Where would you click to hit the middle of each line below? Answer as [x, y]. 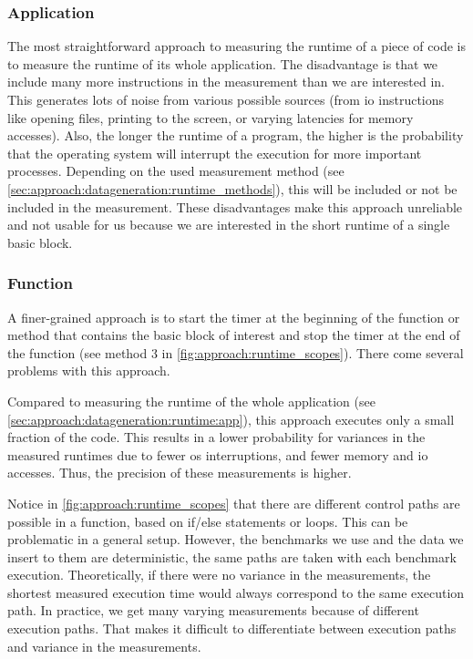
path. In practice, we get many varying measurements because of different [213, 610]
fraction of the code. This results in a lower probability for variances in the [216, 437]
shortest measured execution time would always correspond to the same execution [236, 592]
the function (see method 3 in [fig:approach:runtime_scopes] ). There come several [236, 352]
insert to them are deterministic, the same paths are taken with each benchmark [232, 556]
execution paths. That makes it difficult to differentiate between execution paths [232, 628]
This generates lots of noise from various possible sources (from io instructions [226, 99]
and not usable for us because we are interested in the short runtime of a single [229, 225]
